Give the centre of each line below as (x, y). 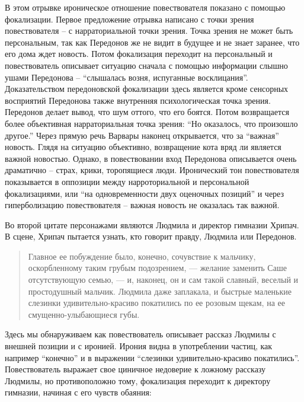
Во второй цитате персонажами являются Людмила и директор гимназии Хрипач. (152, 224)
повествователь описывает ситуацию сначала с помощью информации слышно (146, 65)
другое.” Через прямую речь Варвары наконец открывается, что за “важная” (142, 135)
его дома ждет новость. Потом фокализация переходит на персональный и (139, 54)
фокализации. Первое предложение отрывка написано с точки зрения (129, 19)
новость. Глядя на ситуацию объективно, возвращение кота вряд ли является (143, 147)
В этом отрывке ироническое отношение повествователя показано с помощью (145, 7)
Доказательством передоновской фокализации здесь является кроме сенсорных (147, 89)
